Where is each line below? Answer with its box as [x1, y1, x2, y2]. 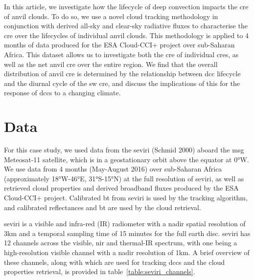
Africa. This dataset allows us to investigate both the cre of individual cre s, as [4, 49, 239, 59]
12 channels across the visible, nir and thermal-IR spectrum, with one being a [4, 237, 237, 248]
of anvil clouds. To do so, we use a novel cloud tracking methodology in [4, 11, 218, 21]
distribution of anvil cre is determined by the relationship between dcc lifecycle [4, 68, 241, 79]
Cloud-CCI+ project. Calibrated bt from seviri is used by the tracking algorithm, [4, 193, 248, 203]
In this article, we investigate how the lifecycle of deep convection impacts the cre [4, 1, 249, 11]
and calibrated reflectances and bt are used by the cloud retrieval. [4, 202, 201, 212]
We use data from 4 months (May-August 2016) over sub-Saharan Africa [4, 164, 222, 174]
